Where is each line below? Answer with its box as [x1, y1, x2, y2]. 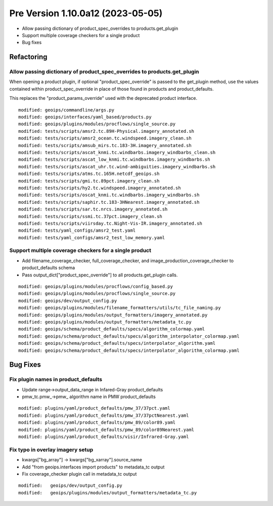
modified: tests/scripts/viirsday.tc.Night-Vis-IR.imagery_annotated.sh [18, 221, 202, 226]
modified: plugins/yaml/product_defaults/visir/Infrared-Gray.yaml [18, 434, 189, 440]
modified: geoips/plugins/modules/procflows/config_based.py [18, 284, 173, 289]
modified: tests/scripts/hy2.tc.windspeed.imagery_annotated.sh [18, 185, 181, 191]
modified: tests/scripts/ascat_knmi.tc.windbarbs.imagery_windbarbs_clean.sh [18, 150, 216, 155]
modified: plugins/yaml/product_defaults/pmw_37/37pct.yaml [18, 406, 170, 411]
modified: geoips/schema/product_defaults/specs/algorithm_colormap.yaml [18, 326, 205, 332]
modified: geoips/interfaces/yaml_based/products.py [18, 114, 152, 120]
